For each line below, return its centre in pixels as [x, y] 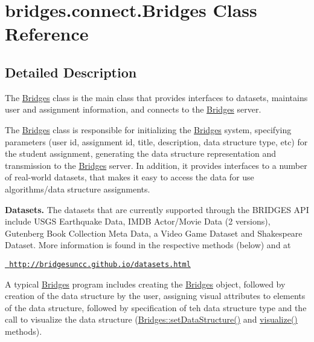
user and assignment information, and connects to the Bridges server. [133, 109]
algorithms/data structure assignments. [78, 189]
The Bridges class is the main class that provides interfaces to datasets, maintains [156, 97]
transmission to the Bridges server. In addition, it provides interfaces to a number [156, 165]
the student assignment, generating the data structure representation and [140, 153]
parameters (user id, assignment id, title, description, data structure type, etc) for [156, 141]
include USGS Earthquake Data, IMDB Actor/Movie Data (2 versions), [138, 221]
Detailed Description [71, 72]
